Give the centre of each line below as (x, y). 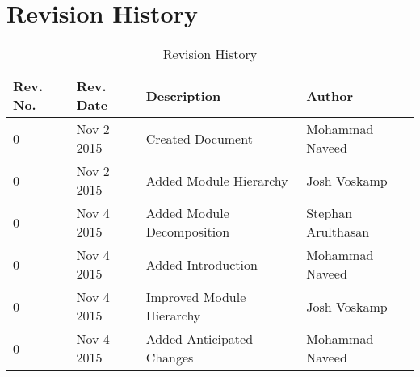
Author (330, 95)
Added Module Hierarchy (217, 180)
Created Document (199, 138)
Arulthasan (338, 232)
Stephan (330, 213)
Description (183, 95)
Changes (170, 358)
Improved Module (196, 297)
